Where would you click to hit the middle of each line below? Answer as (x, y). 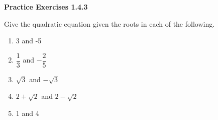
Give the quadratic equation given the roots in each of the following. (110, 23)
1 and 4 (27, 113)
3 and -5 (29, 41)
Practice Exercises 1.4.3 (46, 7)
